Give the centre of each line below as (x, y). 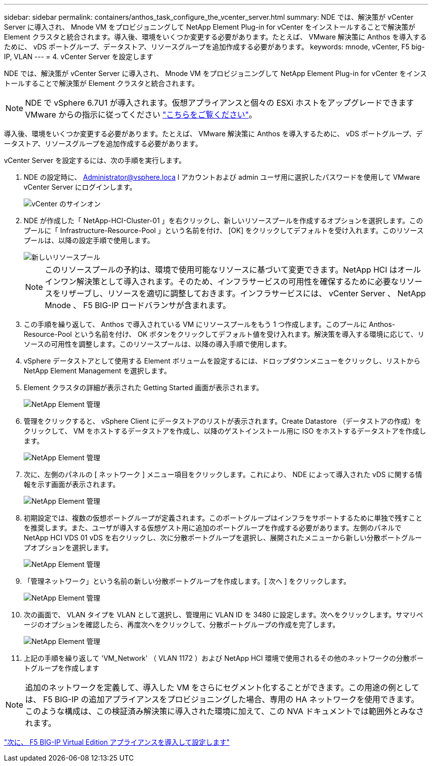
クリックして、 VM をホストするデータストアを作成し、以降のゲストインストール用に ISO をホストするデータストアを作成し (225, 431)
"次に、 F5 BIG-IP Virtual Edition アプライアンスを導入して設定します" (117, 742)
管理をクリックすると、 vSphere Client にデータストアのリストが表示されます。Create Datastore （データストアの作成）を (223, 421)
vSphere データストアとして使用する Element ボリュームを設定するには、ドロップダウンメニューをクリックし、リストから (222, 361)
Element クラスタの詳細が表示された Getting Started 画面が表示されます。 (144, 387)
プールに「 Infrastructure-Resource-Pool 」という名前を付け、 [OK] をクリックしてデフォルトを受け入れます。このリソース (224, 230)
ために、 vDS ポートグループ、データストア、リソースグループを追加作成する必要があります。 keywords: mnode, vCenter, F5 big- (215, 47)
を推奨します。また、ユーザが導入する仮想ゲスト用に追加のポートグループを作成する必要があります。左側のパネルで (213, 528)
